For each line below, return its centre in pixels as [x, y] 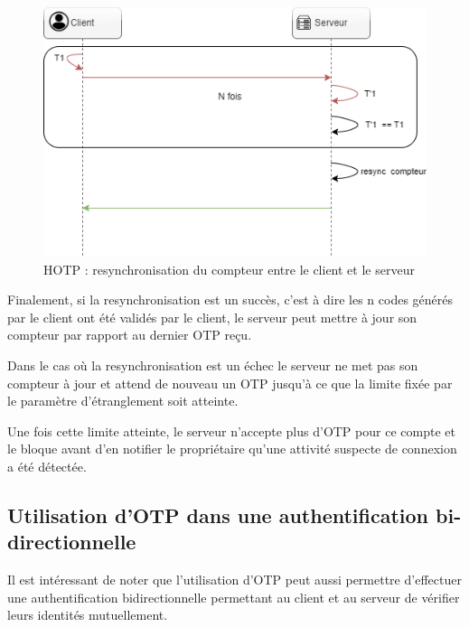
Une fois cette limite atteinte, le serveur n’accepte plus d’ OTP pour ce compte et [231, 430]
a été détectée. [47, 466]
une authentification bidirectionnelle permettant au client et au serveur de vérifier [234, 597]
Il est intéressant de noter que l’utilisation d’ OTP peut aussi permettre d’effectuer [234, 580]
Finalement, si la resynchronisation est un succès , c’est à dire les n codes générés [230, 299]
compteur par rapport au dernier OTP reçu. [130, 335]
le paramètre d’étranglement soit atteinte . [123, 401]
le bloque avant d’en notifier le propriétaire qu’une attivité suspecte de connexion [232, 449]
